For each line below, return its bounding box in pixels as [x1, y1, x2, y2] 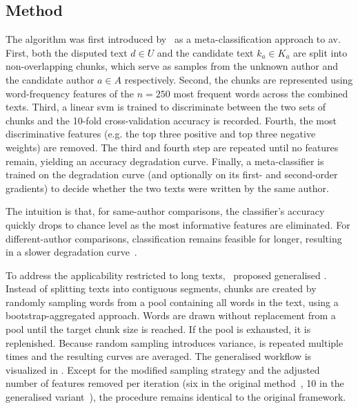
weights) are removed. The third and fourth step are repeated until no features [6, 140, 339, 154]
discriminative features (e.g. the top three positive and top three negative [6, 126, 316, 141]
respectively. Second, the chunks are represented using [124, 72, 353, 86]
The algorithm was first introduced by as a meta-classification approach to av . [6, 32, 341, 46]
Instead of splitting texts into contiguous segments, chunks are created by [6, 281, 317, 296]
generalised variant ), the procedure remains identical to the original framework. [6, 390, 346, 404]
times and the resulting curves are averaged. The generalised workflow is [6, 349, 312, 363]
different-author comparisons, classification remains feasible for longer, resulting [6, 231, 342, 245]
